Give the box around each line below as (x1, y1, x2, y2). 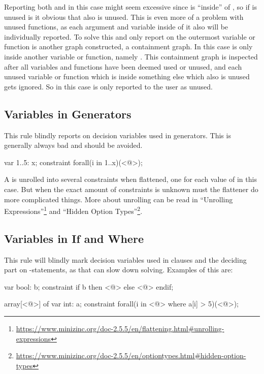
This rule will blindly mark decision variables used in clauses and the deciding (4, 254, 247, 265)
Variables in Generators (4, 106, 131, 121)
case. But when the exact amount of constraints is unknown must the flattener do (4, 183, 258, 194)
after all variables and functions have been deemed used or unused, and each (4, 61, 242, 72)
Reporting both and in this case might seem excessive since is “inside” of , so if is (4, 2, 257, 12)
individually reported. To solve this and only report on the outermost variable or (4, 31, 255, 42)
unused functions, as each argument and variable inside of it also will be (4, 21, 228, 32)
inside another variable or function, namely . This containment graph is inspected (4, 51, 258, 61)
